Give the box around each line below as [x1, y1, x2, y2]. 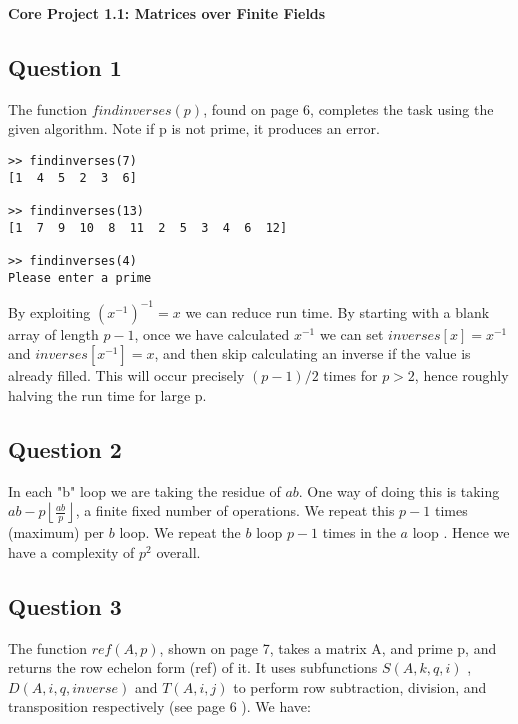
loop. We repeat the [119, 522, 241, 543]
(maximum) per [8, 522, 105, 543]
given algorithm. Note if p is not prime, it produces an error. [8, 118, 380, 139]
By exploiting [8, 301, 91, 322]
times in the [322, 522, 396, 543]
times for [323, 365, 378, 386]
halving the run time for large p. [8, 384, 207, 405]
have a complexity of [8, 541, 135, 562]
